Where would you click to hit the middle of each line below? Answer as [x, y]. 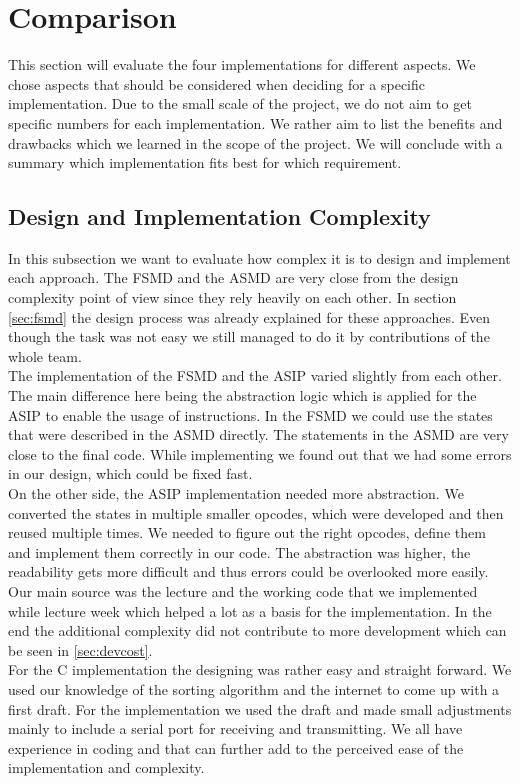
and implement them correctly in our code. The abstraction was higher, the [239, 551]
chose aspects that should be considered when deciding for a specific [217, 83]
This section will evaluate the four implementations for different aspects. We [242, 64]
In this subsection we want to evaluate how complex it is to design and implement [259, 257]
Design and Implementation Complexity [219, 216]
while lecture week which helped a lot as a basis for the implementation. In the [250, 610]
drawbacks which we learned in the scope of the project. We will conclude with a [255, 142]
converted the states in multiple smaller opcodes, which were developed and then [256, 512]
